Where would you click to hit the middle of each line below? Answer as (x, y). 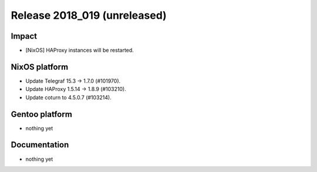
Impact (24, 36)
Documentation (40, 145)
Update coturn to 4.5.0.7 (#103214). (68, 97)
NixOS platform (40, 67)
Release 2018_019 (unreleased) (89, 15)
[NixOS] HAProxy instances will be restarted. (80, 50)
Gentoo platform (42, 114)
